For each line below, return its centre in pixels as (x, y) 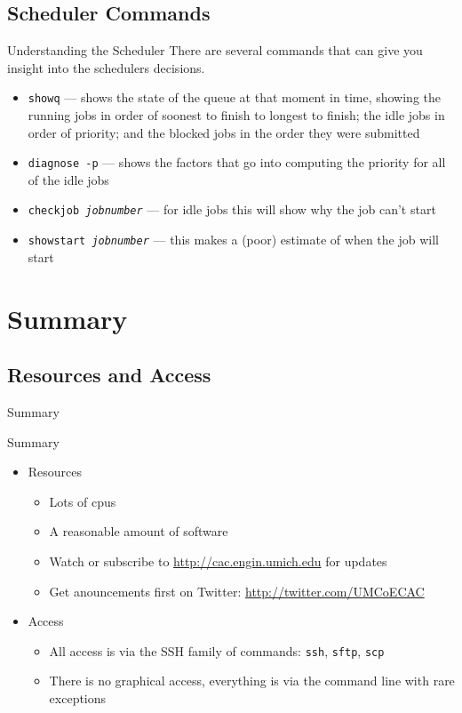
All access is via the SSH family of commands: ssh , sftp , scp (217, 650)
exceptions (78, 697)
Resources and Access (109, 375)
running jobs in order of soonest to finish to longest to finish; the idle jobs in (236, 115)
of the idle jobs (68, 179)
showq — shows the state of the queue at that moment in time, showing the (235, 97)
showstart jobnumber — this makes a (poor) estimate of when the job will (233, 240)
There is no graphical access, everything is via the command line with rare (252, 681)
